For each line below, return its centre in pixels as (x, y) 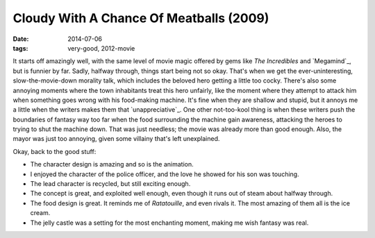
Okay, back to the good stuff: (55, 151)
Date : (21, 39)
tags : (20, 48)
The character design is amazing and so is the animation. (112, 164)
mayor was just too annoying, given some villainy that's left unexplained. (116, 139)
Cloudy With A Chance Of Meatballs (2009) (141, 18)
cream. (40, 213)
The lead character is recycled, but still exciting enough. (110, 184)
